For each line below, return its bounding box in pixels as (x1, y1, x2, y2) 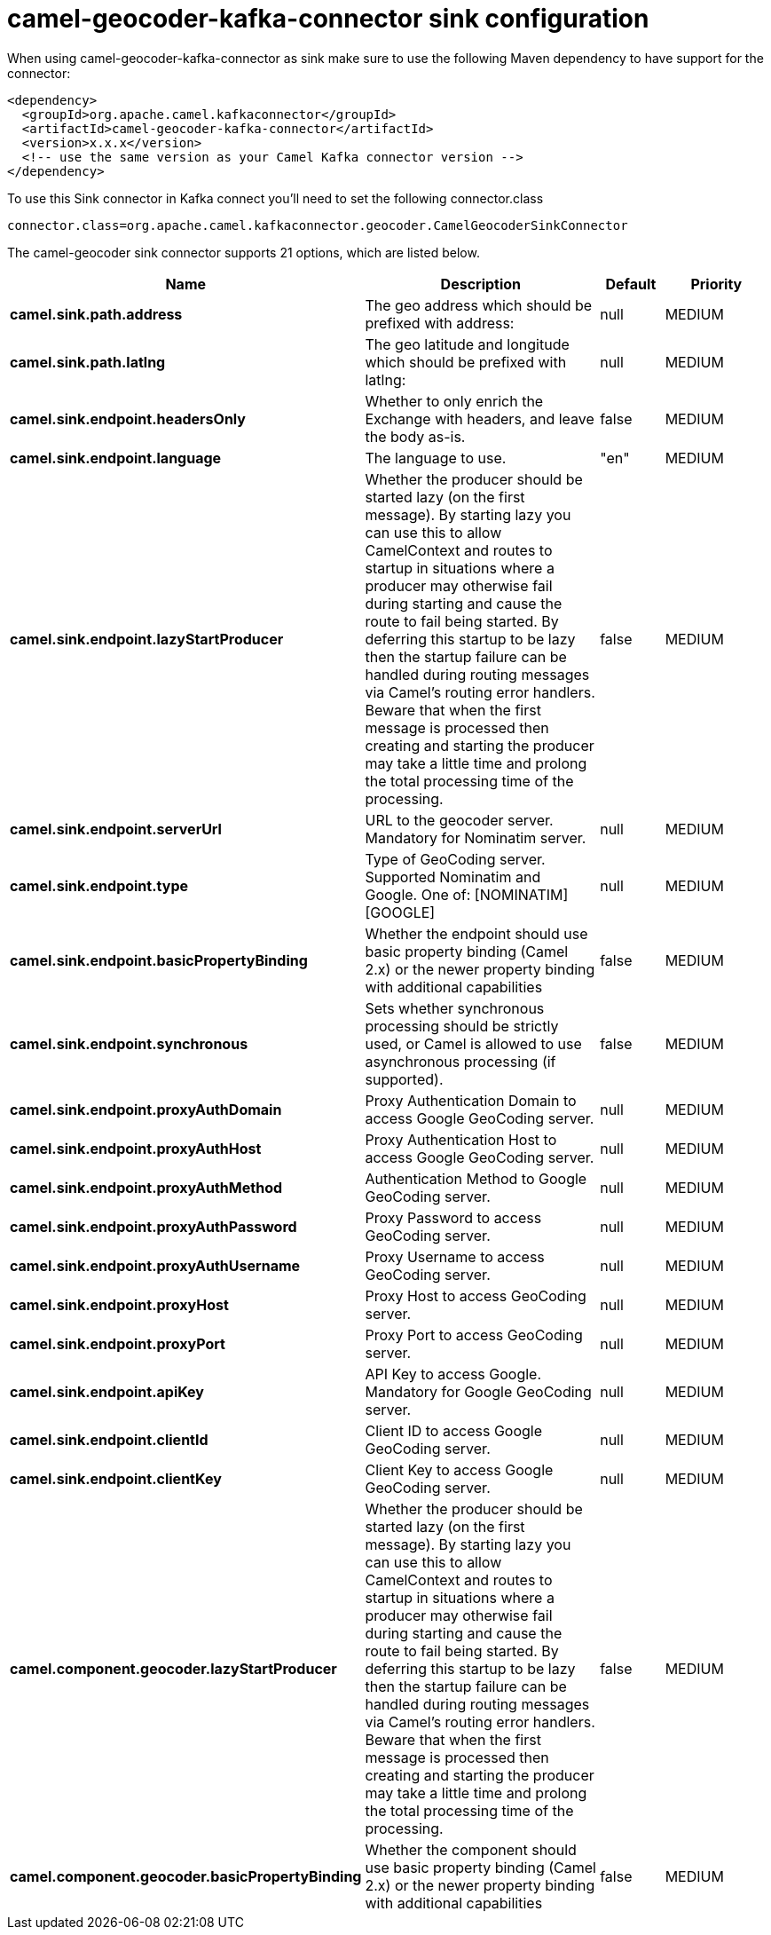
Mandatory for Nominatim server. (365, 828, 586, 847)
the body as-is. (365, 427, 466, 446)
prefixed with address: (365, 313, 515, 332)
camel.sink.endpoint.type (10, 876, 188, 895)
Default (605, 274, 657, 293)
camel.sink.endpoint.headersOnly (10, 409, 246, 428)
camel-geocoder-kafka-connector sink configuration (7, 4, 649, 34)
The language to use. (365, 448, 507, 467)
